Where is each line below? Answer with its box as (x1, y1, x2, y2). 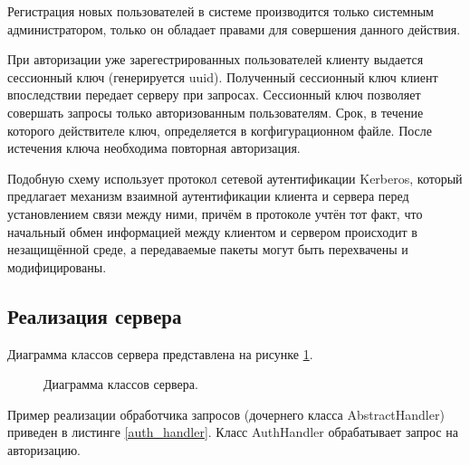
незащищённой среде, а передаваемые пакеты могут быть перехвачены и (7, 240, 408, 259)
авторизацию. (7, 440, 81, 459)
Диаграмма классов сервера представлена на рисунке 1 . (7, 344, 313, 363)
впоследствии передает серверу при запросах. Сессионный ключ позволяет (7, 85, 421, 104)
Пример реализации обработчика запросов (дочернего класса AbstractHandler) (7, 404, 445, 423)
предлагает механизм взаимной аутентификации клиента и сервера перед (7, 186, 409, 205)
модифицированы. (7, 257, 107, 276)
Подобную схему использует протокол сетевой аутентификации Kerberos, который (7, 168, 463, 187)
